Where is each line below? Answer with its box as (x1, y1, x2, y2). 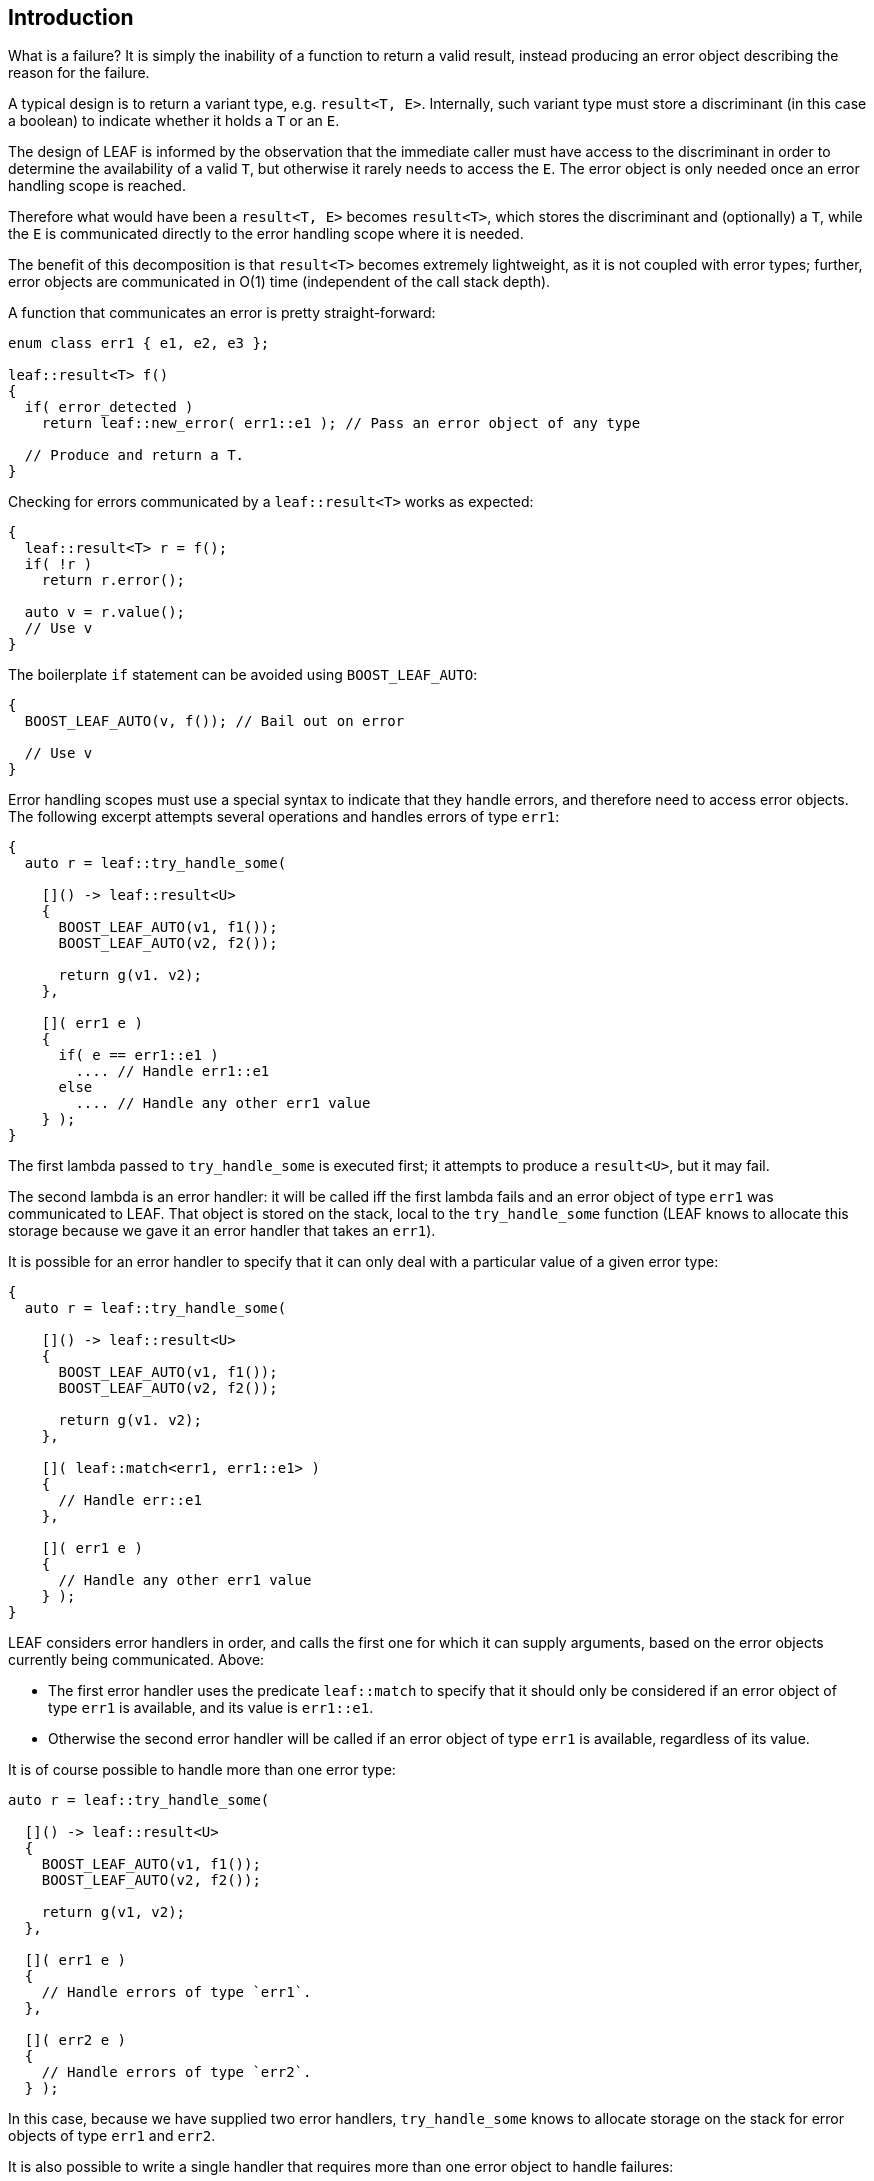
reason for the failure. (8, 64, 150, 82)
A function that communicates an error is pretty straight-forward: (8, 304, 436, 322)
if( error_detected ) (24, 399, 194, 416)
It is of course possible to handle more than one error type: (8, 1761, 396, 1779)
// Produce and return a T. (24, 447, 245, 464)
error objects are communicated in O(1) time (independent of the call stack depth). (8, 273, 551, 291)
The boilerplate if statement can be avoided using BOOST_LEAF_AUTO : (8, 666, 478, 684)
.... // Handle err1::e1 (75, 1063, 270, 1080)
